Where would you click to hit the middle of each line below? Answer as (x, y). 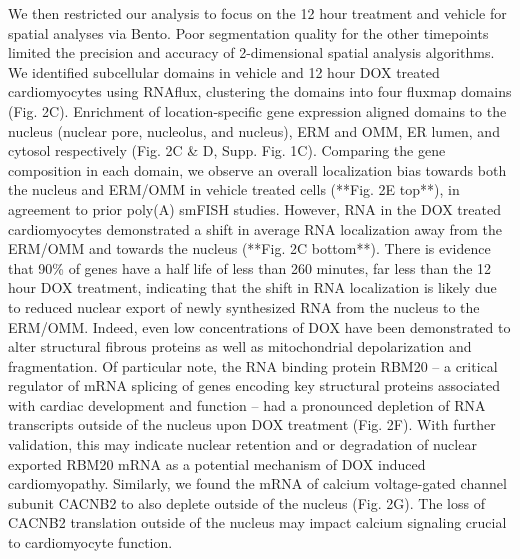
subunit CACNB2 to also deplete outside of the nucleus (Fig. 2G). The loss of (246, 502)
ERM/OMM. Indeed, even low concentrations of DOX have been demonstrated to (259, 326)
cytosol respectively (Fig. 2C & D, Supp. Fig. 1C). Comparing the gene (227, 150)
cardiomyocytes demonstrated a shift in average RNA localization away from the (255, 228)
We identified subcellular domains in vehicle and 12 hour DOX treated (224, 71)
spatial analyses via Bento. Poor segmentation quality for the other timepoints (248, 32)
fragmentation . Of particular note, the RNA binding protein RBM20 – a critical (253, 365)
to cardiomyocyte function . (90, 542)
